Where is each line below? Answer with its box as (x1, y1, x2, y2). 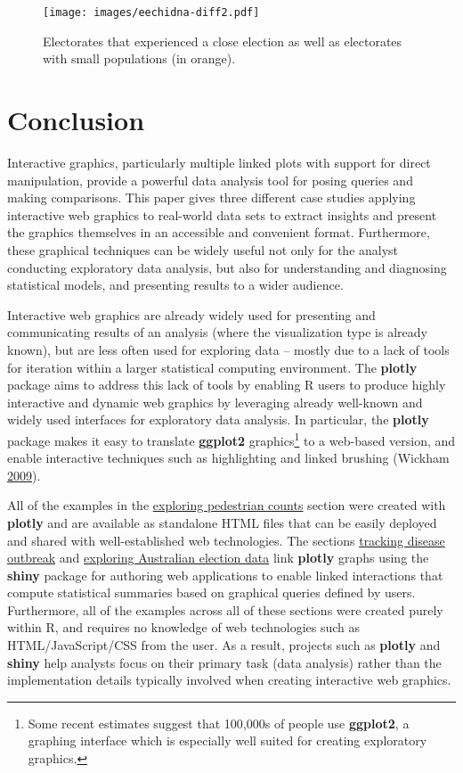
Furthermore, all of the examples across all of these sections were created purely (7, 600, 443, 619)
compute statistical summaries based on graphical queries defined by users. (7, 583, 416, 602)
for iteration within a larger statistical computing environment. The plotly (7, 358, 418, 376)
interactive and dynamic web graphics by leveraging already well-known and (7, 392, 423, 411)
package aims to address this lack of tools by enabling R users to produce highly (7, 375, 446, 394)
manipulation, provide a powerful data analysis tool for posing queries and (7, 170, 413, 189)
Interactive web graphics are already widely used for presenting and (7, 305, 376, 324)
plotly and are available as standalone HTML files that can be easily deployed (7, 513, 437, 531)
